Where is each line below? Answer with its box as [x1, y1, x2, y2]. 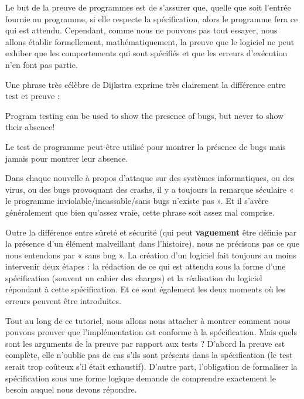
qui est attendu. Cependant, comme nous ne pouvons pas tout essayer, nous [5, 24, 278, 36]
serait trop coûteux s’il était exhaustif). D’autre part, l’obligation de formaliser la [5, 360, 298, 373]
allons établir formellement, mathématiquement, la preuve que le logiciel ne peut [5, 35, 295, 47]
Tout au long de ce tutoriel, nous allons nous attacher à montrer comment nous [5, 314, 291, 326]
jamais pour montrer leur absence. [5, 152, 128, 164]
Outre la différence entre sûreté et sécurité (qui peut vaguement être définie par [5, 226, 297, 238]
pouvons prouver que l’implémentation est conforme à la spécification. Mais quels [5, 326, 297, 338]
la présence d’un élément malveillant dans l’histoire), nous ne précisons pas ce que [5, 237, 299, 250]
